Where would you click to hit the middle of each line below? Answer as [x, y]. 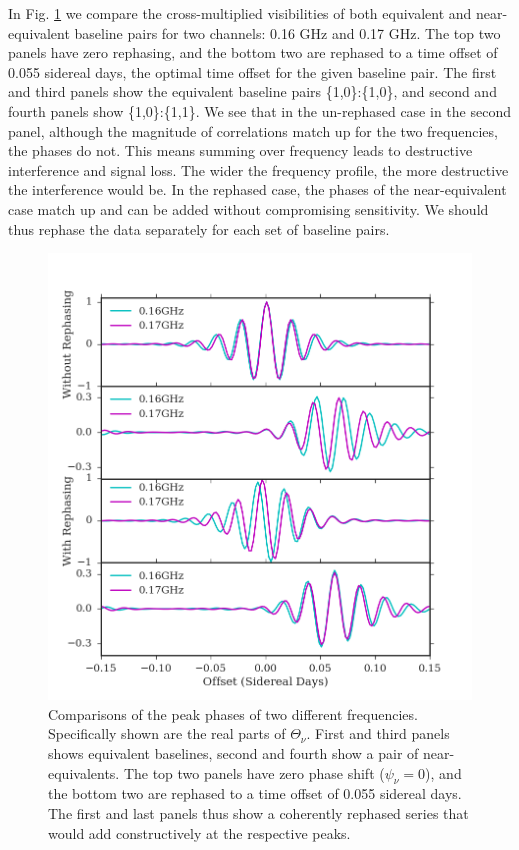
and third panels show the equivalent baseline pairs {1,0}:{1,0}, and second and [252, 91]
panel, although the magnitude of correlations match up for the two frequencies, [253, 130]
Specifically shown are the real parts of [167, 733]
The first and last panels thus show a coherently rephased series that [258, 812]
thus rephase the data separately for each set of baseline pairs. [199, 228]
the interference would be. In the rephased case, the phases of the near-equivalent [257, 189]
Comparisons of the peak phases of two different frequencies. [233, 713]
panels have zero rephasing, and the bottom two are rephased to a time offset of [253, 52]
